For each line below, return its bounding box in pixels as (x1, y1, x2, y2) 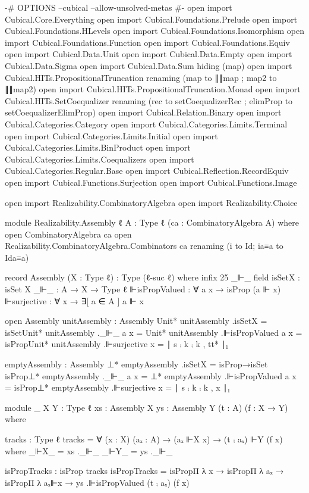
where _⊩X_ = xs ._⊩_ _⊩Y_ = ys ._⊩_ (5, 444, 173, 457)
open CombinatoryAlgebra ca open (5, 227, 132, 240)
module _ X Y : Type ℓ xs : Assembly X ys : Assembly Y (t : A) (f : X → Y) (5, 401, 288, 413)
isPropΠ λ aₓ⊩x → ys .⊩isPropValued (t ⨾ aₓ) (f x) (5, 476, 190, 488)
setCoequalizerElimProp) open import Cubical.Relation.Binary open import (5, 106, 282, 118)
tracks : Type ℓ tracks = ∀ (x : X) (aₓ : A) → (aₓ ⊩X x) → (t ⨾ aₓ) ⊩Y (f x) (5, 433, 283, 445)
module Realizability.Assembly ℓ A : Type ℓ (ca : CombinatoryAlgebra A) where (5, 216, 299, 229)
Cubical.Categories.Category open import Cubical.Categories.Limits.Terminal (5, 117, 288, 130)
